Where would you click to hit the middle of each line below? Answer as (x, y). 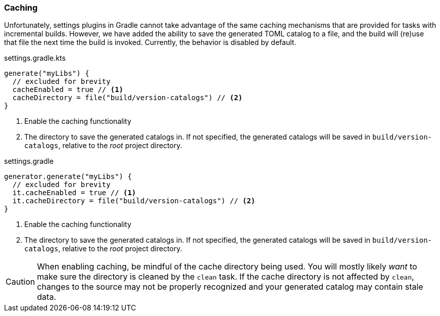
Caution (20, 282)
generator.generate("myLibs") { (68, 177)
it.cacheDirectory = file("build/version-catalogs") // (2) (134, 201)
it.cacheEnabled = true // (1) (74, 193)
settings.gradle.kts (35, 58)
